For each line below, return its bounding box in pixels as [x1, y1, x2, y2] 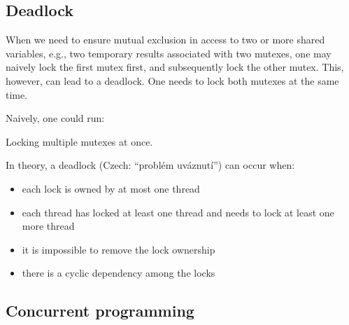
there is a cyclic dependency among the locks [22, 265, 215, 280]
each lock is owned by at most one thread [22, 181, 200, 195]
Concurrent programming [6, 300, 194, 321]
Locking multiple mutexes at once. [6, 134, 153, 148]
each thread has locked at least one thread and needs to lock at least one [22, 205, 334, 219]
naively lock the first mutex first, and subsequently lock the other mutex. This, [6, 60, 344, 74]
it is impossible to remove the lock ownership [22, 242, 215, 256]
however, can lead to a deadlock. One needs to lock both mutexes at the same [6, 73, 339, 88]
